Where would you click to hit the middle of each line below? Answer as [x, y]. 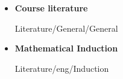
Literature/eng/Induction [62, 68]
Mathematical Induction [66, 48]
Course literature [51, 8]
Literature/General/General [66, 28]
